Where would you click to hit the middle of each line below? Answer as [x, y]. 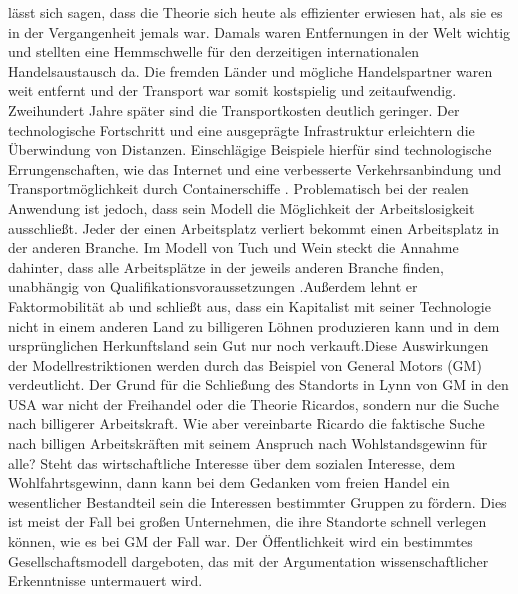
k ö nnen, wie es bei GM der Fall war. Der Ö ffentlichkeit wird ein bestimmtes [240, 541]
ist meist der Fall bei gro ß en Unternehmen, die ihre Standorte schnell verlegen [247, 521]
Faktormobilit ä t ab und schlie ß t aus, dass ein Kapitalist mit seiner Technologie [249, 305]
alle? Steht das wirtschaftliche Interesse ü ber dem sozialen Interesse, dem [232, 462]
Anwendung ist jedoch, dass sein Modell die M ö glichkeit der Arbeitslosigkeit [241, 207]
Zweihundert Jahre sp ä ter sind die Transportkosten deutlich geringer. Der [234, 109]
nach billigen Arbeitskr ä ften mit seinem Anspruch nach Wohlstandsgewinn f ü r [248, 443]
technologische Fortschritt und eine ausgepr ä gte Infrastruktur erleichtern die [241, 129]
